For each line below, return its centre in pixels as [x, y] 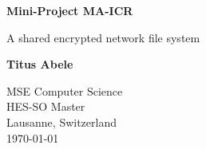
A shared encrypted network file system [103, 37]
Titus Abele [40, 64]
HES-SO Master [46, 106]
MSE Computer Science [65, 90]
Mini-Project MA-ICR [70, 10]
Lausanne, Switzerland [61, 122]
